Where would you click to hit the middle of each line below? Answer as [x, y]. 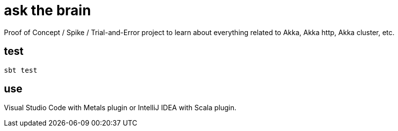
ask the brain [47, 10]
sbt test [21, 70]
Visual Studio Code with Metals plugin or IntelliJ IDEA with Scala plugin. [120, 108]
